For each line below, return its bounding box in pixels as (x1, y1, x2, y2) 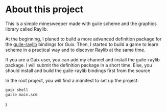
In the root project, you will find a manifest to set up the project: (5, 77, 139, 83)
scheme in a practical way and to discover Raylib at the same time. (5, 47, 146, 53)
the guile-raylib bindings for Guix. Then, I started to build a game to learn (5, 41, 159, 47)
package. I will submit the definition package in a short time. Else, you (5, 62, 152, 68)
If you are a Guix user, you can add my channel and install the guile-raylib (5, 56, 160, 62)
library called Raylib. (5, 26, 49, 32)
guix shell (5, 87, 29, 93)
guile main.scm (5, 92, 38, 97)
